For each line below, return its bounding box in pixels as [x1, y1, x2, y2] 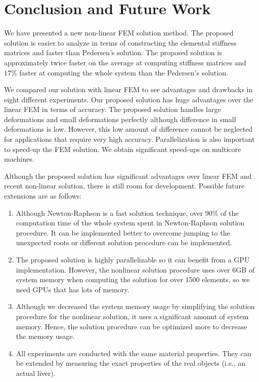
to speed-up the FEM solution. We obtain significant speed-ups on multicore [4, 143, 241, 154]
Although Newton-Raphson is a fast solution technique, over [16, 207, 203, 218]
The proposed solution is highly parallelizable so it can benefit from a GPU [16, 254, 250, 264]
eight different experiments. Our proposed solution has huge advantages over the [4, 94, 253, 104]
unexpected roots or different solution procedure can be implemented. [16, 237, 232, 248]
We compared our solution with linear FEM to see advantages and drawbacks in [4, 84, 253, 95]
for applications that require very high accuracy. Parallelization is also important [4, 134, 255, 144]
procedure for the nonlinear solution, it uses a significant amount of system [16, 311, 249, 321]
